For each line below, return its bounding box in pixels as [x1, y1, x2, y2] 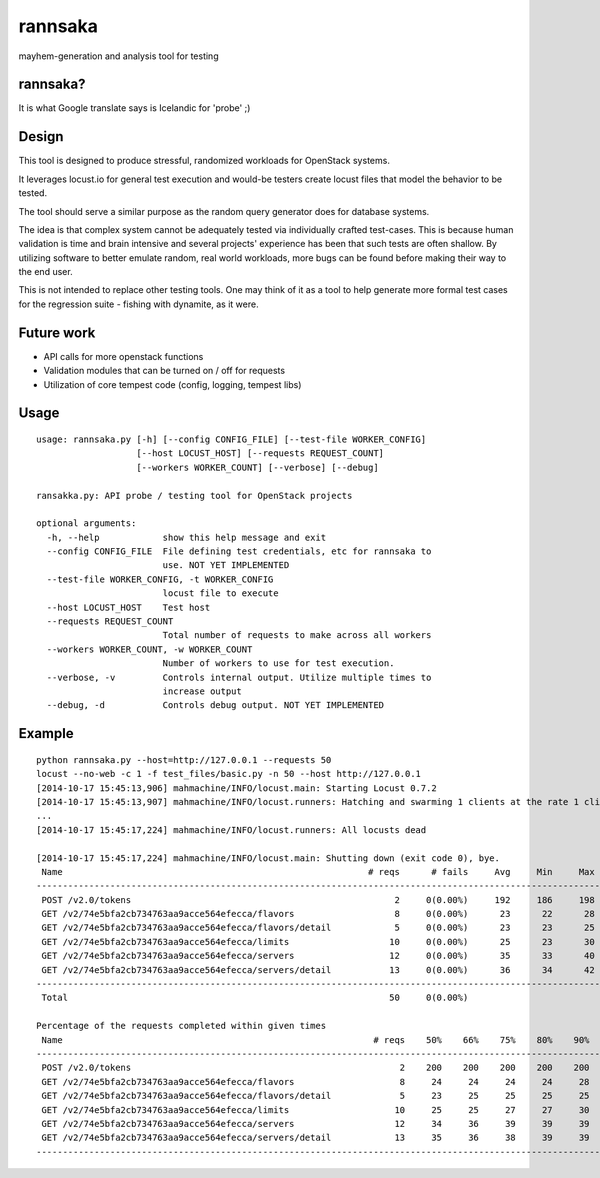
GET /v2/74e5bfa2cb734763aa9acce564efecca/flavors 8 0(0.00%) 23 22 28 [41, 908, 595, 920]
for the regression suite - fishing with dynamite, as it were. [18, 298, 259, 310]
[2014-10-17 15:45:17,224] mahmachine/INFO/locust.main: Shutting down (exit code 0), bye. [36, 852, 500, 864]
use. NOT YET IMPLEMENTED [162, 560, 290, 571]
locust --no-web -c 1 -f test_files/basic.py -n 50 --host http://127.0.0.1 [36, 768, 422, 780]
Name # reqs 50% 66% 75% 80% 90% [41, 1034, 590, 1045]
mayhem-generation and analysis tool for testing [18, 50, 219, 62]
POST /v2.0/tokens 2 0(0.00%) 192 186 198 [41, 894, 595, 905]
